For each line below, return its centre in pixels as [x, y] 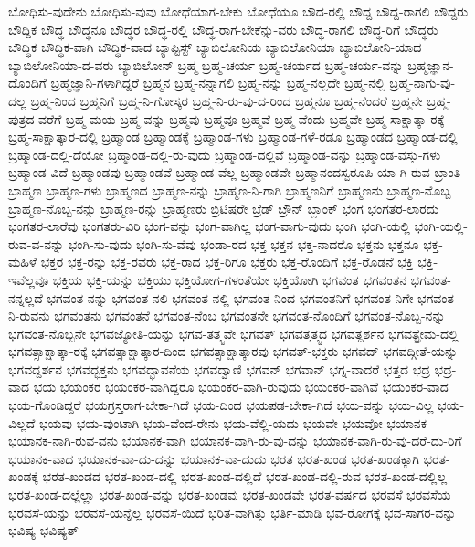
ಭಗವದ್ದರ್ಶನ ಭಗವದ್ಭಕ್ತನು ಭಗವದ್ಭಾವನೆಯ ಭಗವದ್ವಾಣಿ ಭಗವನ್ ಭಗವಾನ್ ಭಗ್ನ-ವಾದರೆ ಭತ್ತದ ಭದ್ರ [219, 368]
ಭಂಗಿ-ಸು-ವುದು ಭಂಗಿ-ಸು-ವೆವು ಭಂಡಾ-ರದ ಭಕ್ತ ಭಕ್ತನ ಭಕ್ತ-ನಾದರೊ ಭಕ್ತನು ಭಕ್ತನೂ [243, 243]
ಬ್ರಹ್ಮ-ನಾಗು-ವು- [422, 83]
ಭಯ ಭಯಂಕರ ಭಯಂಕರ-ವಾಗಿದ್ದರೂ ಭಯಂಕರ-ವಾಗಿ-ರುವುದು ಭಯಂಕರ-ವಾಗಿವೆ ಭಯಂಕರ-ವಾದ [241, 387]
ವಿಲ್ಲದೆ [22, 422]
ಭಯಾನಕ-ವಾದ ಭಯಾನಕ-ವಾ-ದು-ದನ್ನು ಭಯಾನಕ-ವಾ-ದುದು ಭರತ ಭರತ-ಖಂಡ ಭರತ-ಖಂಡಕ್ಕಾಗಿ [214, 458]
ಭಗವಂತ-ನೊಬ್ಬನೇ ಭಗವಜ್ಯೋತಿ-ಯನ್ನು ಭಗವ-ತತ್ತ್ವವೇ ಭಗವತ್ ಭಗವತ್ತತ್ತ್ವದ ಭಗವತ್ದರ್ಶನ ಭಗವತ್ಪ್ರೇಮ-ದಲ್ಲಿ [233, 333]
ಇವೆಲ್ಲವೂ [29, 279]
